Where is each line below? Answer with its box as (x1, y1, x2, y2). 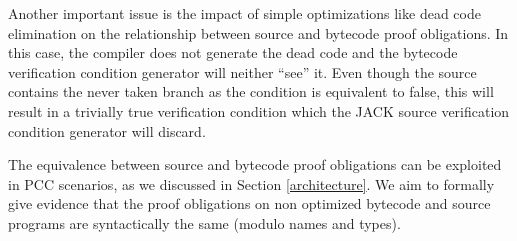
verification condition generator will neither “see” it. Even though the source (8, 61, 477, 82)
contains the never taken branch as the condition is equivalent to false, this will (8, 81, 494, 102)
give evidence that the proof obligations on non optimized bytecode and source (8, 193, 491, 214)
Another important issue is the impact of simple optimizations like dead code (8, 3, 481, 23)
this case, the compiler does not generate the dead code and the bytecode (8, 42, 458, 63)
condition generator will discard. (8, 120, 206, 141)
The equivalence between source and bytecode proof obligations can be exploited (8, 154, 502, 175)
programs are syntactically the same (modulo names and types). (8, 212, 401, 233)
